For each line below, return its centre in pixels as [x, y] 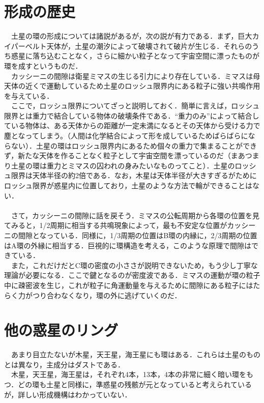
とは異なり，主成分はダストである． [64, 364]
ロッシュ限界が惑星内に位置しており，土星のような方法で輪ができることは [128, 185]
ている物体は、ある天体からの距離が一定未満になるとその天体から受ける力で [132, 125]
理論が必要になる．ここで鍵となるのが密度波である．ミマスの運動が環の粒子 [132, 275]
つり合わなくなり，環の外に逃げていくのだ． [107, 295]
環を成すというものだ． [43, 65]
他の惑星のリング [61, 330]
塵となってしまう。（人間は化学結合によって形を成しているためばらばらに [126, 136]
